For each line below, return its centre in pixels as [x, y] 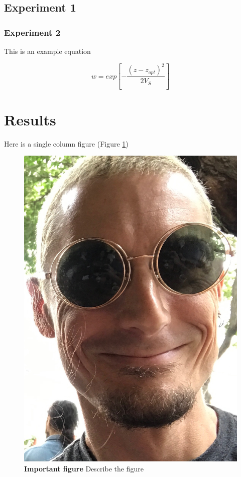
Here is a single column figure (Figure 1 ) [66, 143]
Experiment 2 [32, 32]
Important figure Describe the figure [84, 469]
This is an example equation [47, 51]
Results [30, 119]
